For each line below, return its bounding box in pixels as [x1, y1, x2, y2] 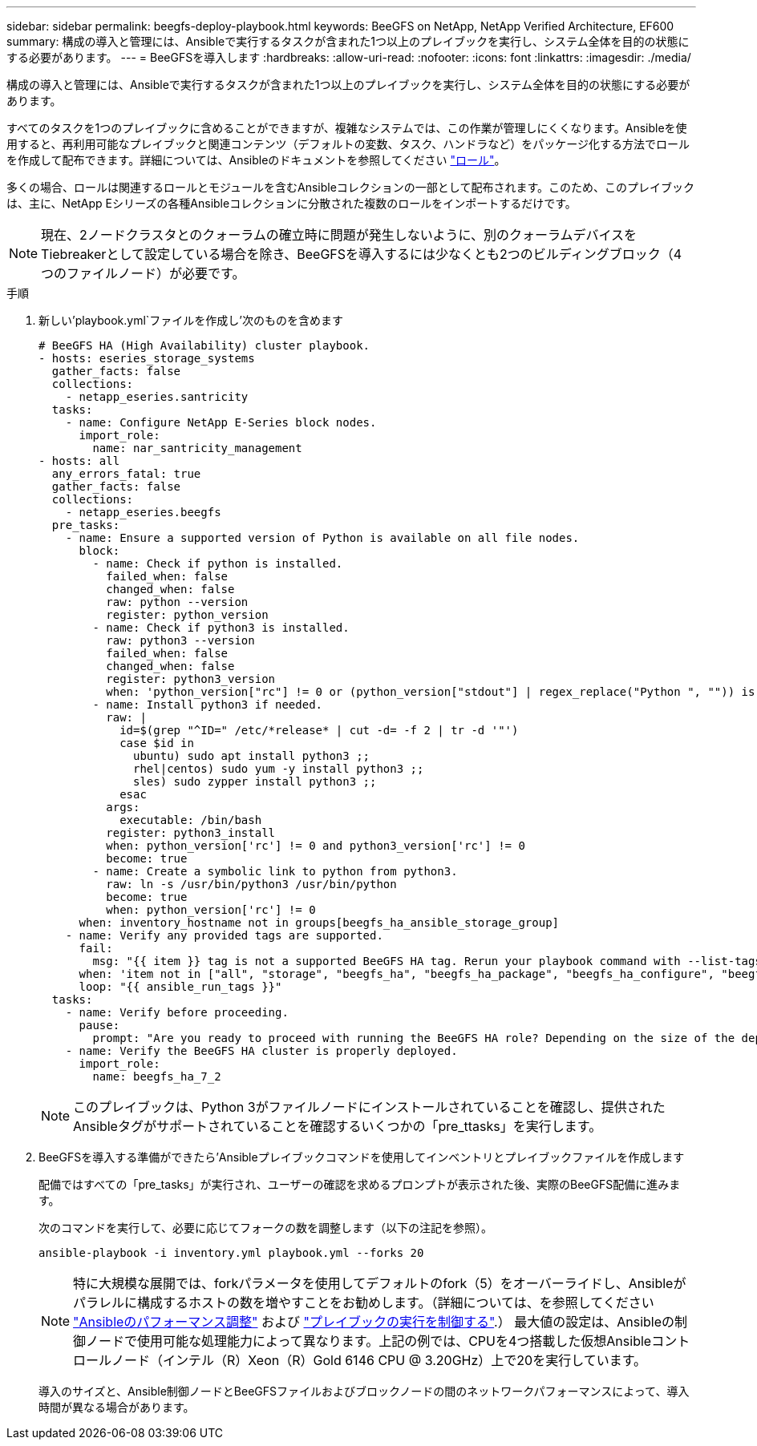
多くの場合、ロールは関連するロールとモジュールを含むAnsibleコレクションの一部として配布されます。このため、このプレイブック [6, 180, 695, 194]
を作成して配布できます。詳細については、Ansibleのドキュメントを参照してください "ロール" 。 [6, 153, 506, 167]
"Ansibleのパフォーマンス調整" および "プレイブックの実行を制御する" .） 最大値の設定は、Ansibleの [73, 1314, 675, 1330]
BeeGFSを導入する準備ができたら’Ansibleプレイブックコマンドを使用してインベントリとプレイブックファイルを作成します [38, 1150, 685, 1164]
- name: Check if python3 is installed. [92, 621, 350, 634]
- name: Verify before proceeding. [65, 1006, 289, 1019]
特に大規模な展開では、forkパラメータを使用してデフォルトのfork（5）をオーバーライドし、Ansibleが [73, 1275, 686, 1291]
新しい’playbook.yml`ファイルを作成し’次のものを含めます [38, 313, 343, 327]
